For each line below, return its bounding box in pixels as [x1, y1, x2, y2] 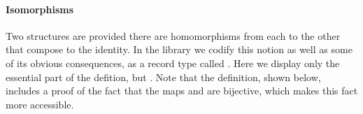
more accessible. [6, 97, 74, 111]
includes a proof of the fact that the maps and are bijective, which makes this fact [6, 83, 358, 98]
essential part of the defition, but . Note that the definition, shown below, [6, 69, 321, 84]
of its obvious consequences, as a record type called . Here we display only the [6, 55, 340, 70]
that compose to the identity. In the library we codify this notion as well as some [6, 42, 353, 57]
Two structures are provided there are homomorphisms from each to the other [6, 28, 341, 43]
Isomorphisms [6, 1, 74, 16]
